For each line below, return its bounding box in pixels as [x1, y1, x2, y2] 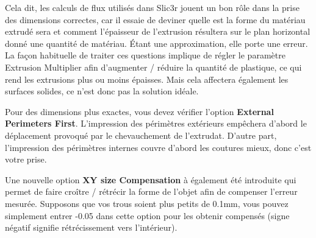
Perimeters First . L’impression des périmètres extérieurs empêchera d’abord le [5, 117, 307, 130]
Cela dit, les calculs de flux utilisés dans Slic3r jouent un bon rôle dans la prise [5, 1, 300, 13]
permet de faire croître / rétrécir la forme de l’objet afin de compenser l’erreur [5, 185, 298, 198]
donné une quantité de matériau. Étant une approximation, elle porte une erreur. [5, 37, 308, 49]
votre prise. [5, 153, 47, 166]
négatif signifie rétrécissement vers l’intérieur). [5, 221, 178, 234]
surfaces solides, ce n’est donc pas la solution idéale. [5, 85, 199, 97]
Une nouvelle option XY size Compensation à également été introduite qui [5, 173, 296, 186]
